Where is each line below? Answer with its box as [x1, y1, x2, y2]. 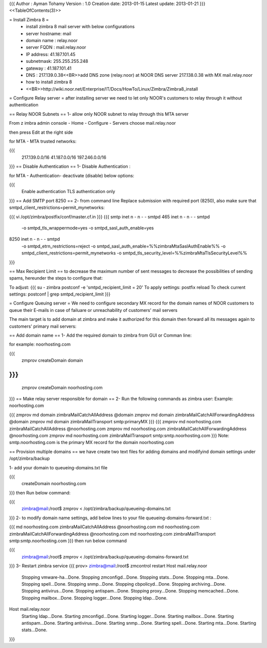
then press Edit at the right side [9, 129, 73, 135]
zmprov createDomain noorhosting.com [21, 384, 103, 391]
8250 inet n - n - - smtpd [9, 236, 60, 242]
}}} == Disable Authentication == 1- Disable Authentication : [9, 163, 131, 169]
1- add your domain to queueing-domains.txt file [9, 464, 108, 470]
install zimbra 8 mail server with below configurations [26, 24, 135, 30]
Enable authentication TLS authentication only [21, 189, 116, 195]
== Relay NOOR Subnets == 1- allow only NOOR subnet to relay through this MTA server [9, 111, 189, 117]
